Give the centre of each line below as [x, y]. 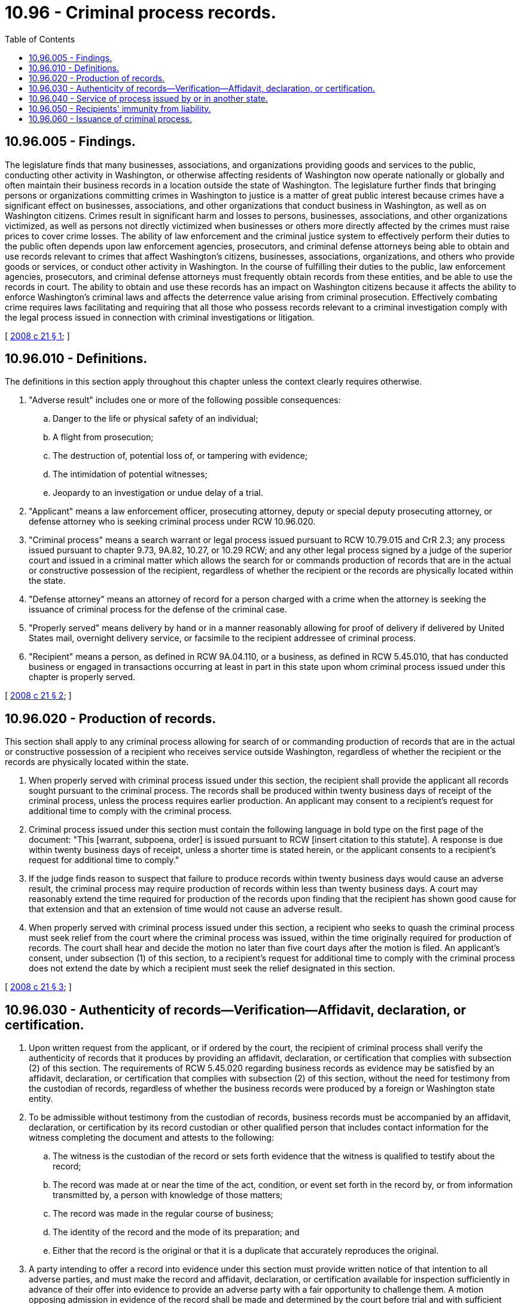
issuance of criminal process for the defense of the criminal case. [158, 610]
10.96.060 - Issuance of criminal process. [110, 118]
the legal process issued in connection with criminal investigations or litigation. [160, 317]
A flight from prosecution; [103, 437]
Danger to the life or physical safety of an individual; [156, 419]
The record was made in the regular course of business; [163, 1214]
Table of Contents [40, 39]
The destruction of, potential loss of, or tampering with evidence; [180, 456]
